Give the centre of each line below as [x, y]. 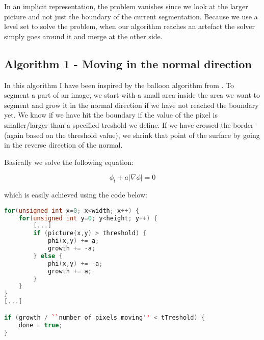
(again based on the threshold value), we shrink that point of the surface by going [132, 135]
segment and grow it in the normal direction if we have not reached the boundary [131, 105]
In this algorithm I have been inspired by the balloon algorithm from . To [119, 85]
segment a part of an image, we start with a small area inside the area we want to [132, 95]
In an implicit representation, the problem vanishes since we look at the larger [126, 6]
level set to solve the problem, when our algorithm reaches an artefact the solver [130, 26]
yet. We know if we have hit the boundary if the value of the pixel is [111, 115]
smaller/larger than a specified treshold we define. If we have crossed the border [129, 124]
